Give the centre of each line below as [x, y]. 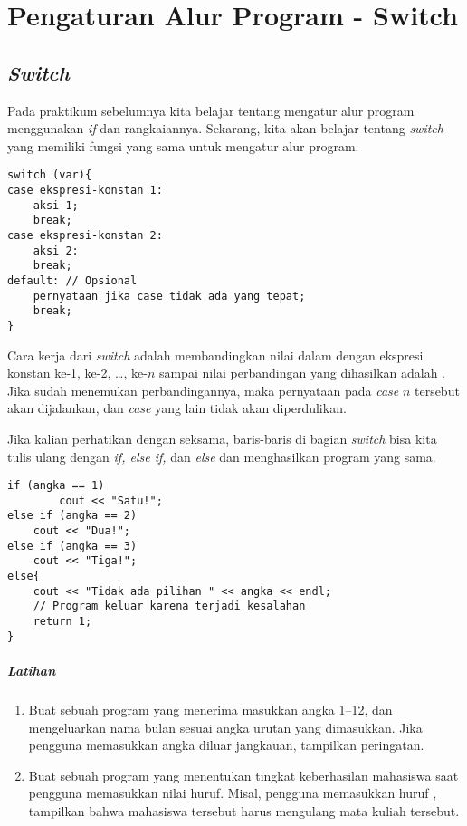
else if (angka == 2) [72, 516]
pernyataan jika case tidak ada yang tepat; [169, 296]
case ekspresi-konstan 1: [85, 191]
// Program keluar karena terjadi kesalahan [169, 606]
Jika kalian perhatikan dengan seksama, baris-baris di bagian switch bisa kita [222, 438]
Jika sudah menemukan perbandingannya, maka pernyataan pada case [203, 390]
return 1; [62, 622]
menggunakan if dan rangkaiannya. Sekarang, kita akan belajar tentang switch [225, 128]
